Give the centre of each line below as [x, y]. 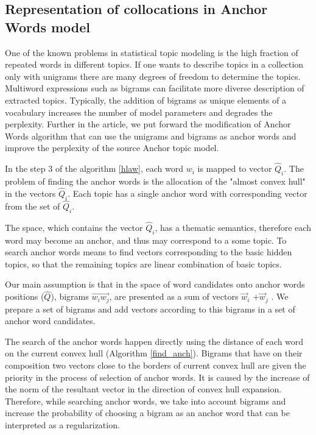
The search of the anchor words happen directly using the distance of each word [154, 341]
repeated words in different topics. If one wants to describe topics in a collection [154, 64]
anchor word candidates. [50, 321]
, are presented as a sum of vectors [174, 296]
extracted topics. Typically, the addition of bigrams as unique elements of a [146, 100]
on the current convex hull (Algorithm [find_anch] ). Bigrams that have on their [154, 353]
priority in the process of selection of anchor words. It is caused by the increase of [157, 377]
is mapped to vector [235, 168]
